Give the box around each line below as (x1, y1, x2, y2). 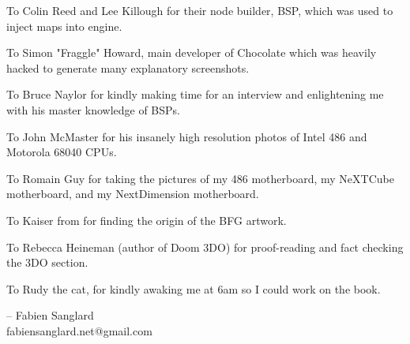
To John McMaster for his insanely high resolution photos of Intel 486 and (6, 128, 367, 144)
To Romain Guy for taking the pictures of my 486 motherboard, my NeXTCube (6, 170, 394, 186)
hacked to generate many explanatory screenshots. (6, 59, 250, 76)
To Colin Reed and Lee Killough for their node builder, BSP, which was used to (6, 2, 393, 18)
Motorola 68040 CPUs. (6, 144, 117, 160)
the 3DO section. (6, 254, 88, 271)
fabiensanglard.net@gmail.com (6, 322, 152, 338)
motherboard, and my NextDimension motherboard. (6, 185, 259, 202)
